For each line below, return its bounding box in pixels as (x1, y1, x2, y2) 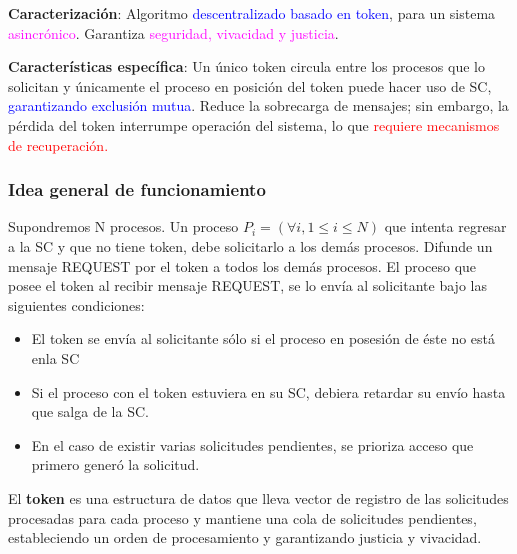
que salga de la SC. (31, 401, 149, 422)
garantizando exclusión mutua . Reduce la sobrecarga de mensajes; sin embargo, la (8, 95, 509, 116)
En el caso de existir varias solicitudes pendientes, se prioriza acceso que (31, 434, 474, 455)
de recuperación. (8, 134, 109, 155)
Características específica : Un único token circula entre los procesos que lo (8, 56, 485, 77)
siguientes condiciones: (8, 294, 145, 315)
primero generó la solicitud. (31, 454, 200, 475)
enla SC (31, 347, 80, 368)
